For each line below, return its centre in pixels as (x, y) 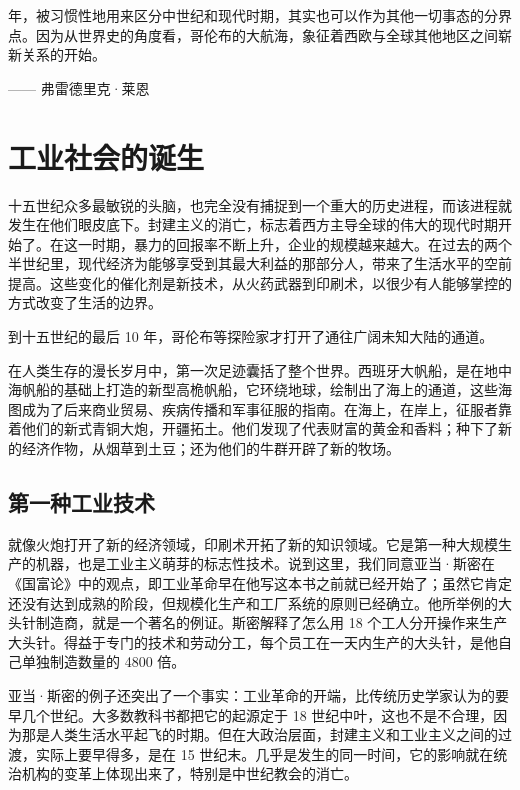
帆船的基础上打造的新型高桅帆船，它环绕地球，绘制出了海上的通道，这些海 (266, 389)
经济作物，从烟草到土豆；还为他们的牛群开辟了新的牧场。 (210, 448)
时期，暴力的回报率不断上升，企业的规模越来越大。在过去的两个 (301, 243)
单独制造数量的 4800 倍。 (103, 661)
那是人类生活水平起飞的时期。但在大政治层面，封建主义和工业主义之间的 (259, 734)
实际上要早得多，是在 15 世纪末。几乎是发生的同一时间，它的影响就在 (264, 753)
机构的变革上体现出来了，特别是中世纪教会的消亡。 (189, 773)
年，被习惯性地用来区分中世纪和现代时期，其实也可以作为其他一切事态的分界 (260, 15)
